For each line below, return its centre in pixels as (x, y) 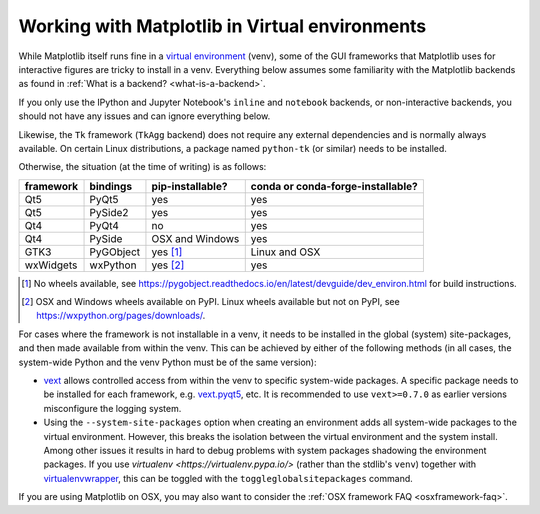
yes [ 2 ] (168, 265)
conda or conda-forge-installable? (334, 186)
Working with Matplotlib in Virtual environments (222, 26)
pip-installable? (189, 186)
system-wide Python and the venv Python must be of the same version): (167, 362)
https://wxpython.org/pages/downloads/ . (121, 316)
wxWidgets (51, 265)
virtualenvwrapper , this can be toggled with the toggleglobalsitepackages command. (228, 478)
